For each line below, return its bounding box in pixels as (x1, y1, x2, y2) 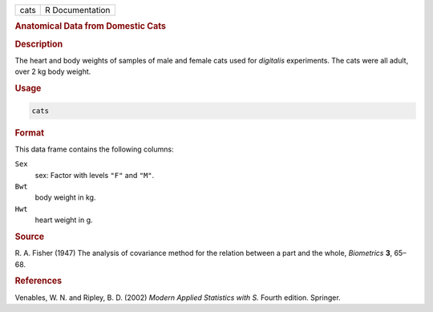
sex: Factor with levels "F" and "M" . (34, 170, 155, 180)
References (14, 275, 63, 286)
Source (14, 231, 45, 242)
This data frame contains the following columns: (14, 144, 174, 154)
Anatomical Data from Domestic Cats (14, 21, 166, 32)
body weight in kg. (34, 192, 96, 202)
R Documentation (45, 5, 111, 15)
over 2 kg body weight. (14, 67, 91, 76)
